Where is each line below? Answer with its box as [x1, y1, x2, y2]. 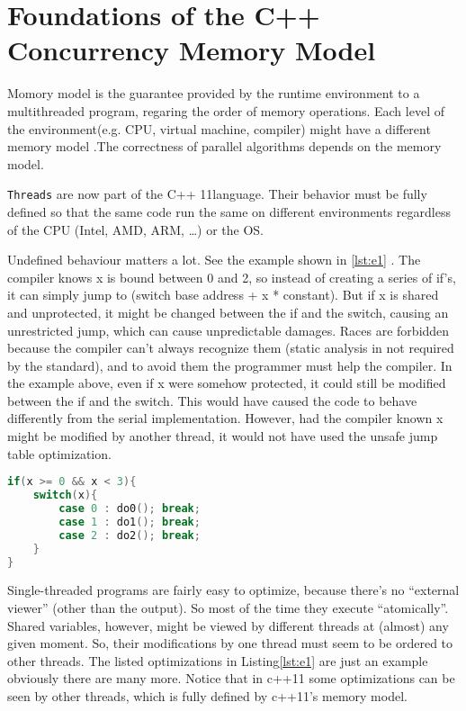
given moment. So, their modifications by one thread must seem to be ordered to [7, 634, 453, 652]
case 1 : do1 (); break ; [58, 515, 201, 528]
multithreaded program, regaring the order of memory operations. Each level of [7, 101, 444, 120]
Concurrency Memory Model [7, 31, 376, 68]
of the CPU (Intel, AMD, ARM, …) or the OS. [7, 220, 264, 238]
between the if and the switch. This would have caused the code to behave [7, 391, 417, 409]
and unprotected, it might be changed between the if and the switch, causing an [7, 302, 449, 321]
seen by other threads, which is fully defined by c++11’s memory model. [7, 686, 408, 705]
